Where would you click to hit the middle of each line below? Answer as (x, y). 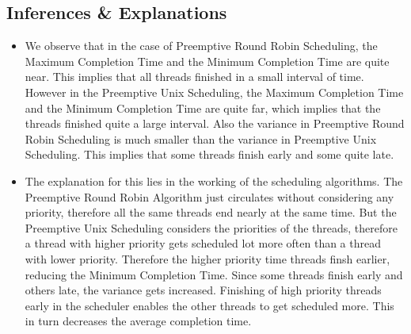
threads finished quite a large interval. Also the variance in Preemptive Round (215, 123)
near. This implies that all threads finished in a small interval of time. (194, 77)
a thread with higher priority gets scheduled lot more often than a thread (203, 243)
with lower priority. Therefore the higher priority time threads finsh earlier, (207, 258)
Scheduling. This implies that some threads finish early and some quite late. (209, 154)
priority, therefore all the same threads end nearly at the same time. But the (211, 212)
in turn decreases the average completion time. (138, 321)
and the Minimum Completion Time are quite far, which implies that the (203, 107)
